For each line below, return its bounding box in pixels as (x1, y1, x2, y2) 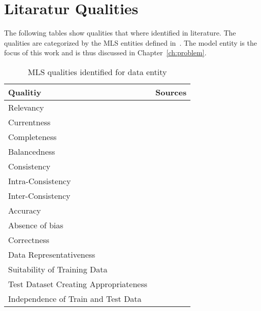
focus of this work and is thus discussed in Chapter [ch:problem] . (4, 47, 207, 58)
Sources (155, 86, 187, 98)
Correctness (8, 233, 50, 246)
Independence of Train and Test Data (8, 292, 142, 304)
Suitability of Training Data (8, 263, 108, 275)
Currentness (8, 116, 51, 128)
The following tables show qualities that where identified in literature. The (4, 27, 236, 38)
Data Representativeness (8, 248, 95, 260)
